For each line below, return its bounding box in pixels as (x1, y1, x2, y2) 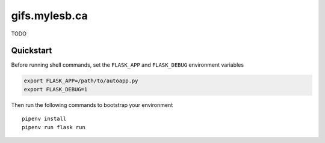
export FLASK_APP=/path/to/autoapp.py (23, 78, 138, 84)
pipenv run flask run (22, 124, 85, 130)
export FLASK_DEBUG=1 (23, 86, 88, 93)
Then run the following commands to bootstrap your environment (11, 101, 173, 108)
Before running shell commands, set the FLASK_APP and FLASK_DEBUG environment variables (11, 61, 244, 68)
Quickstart (11, 46, 52, 56)
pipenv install (22, 115, 67, 123)
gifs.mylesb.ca (11, 9, 88, 22)
